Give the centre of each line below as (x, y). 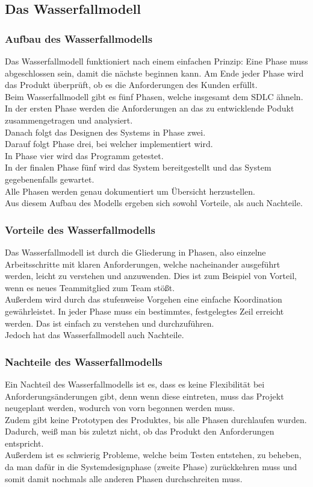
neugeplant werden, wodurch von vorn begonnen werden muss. (120, 408)
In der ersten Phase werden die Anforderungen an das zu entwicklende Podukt (150, 108)
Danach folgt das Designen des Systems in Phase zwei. (105, 132)
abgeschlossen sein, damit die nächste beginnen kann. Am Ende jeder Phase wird (154, 73)
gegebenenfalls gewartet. (50, 179)
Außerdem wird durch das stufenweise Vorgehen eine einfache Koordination (144, 299)
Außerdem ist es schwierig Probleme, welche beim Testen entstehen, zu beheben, (153, 455)
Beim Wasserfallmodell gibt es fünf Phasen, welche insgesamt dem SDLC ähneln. (154, 96)
